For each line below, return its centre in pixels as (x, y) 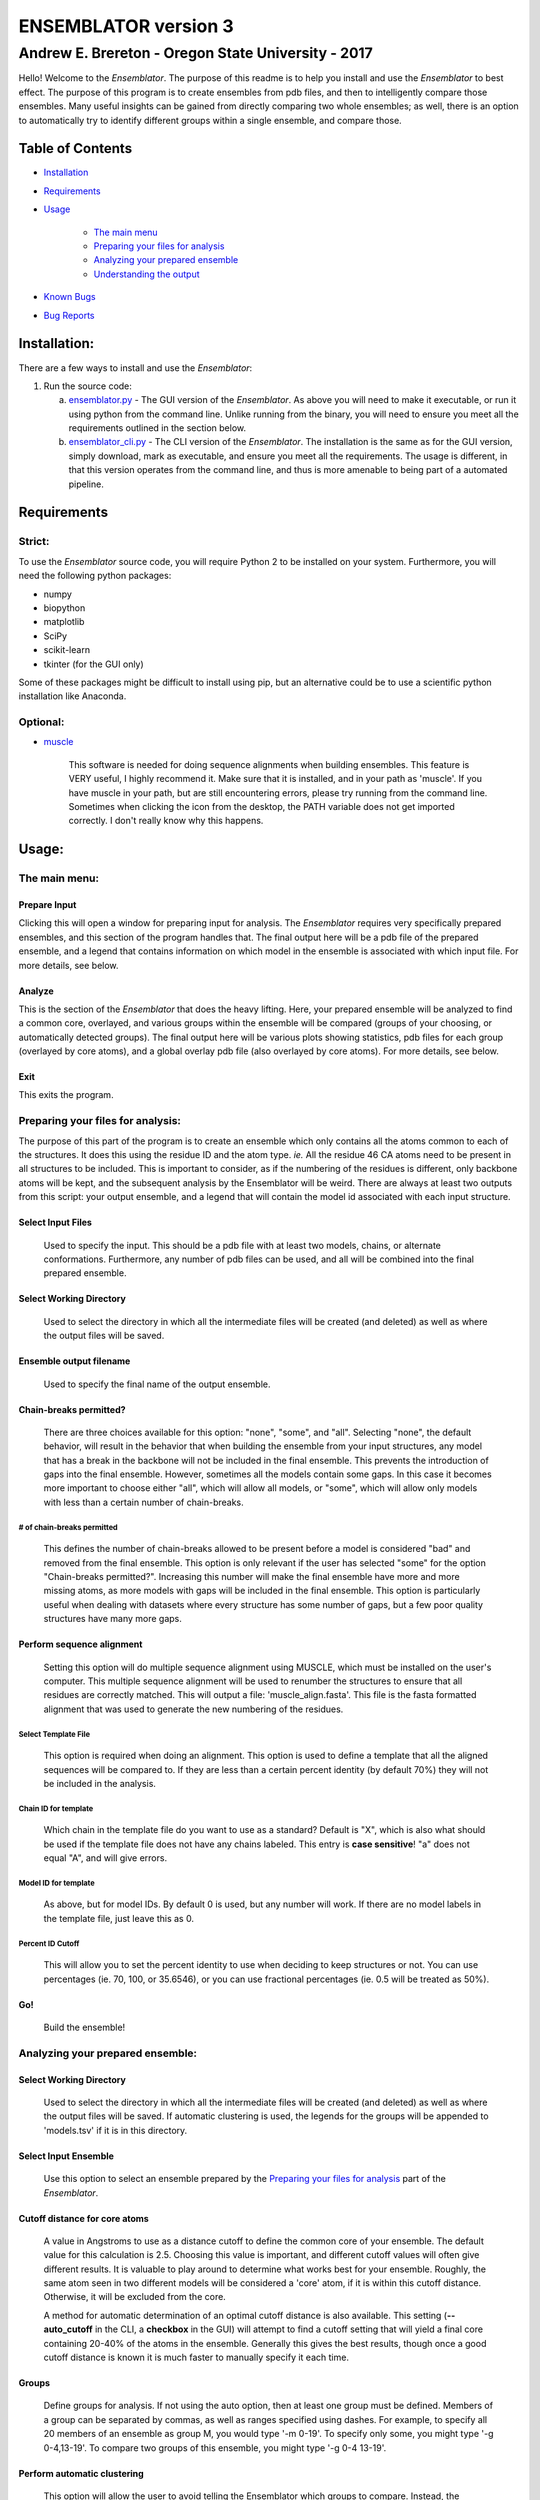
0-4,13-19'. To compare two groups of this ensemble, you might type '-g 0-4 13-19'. (215, 2447)
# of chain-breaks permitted (68, 1527)
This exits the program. (66, 1095)
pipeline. (86, 484)
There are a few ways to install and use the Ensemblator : (135, 367)
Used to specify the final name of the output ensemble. (157, 1384)
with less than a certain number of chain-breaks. (143, 1502)
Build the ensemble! (84, 2027)
